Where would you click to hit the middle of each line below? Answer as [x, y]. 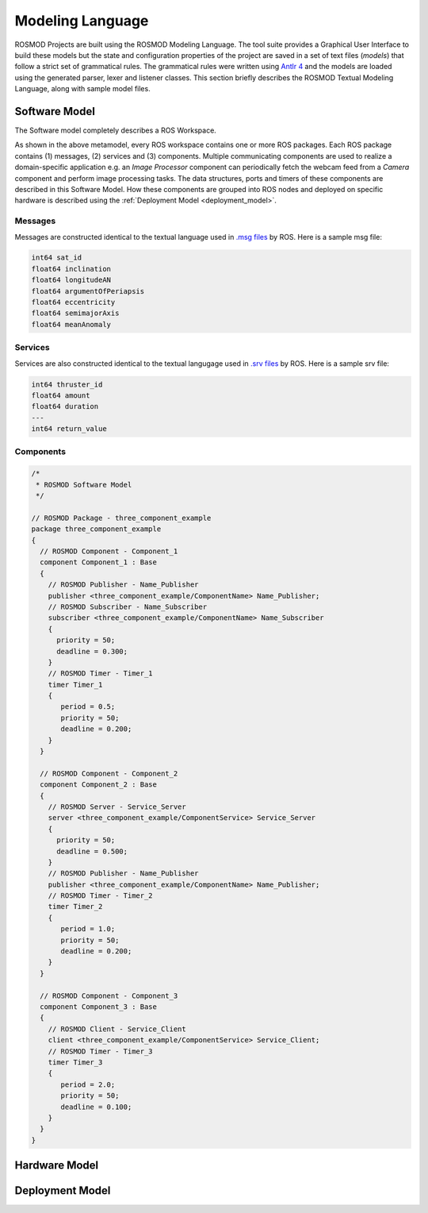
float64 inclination [71, 269]
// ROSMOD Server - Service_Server [117, 807]
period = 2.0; [88, 1084]
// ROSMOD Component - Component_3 [109, 995]
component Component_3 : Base [99, 1007]
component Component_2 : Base [99, 785]
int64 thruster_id [67, 384]
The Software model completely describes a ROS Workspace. [116, 130]
